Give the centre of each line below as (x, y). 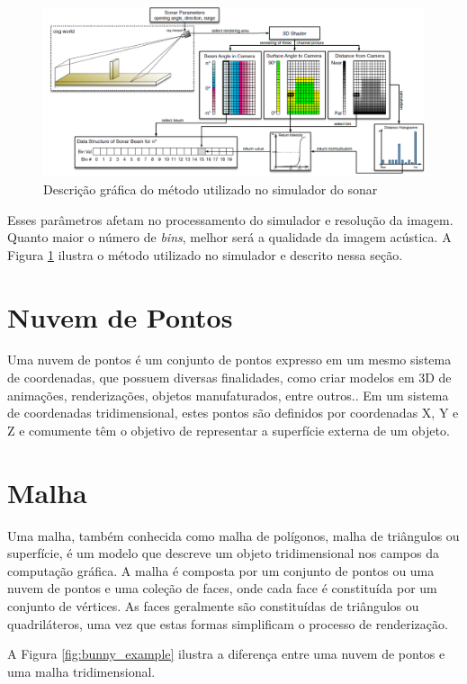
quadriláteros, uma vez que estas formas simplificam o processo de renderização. (228, 623)
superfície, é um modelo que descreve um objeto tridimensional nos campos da (223, 553)
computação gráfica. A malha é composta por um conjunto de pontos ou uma (221, 570)
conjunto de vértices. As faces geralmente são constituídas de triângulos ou (213, 605)
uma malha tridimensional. (81, 671)
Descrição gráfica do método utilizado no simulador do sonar (211, 189)
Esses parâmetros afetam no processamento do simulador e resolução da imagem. (230, 219)
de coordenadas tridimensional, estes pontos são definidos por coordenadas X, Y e (233, 413)
